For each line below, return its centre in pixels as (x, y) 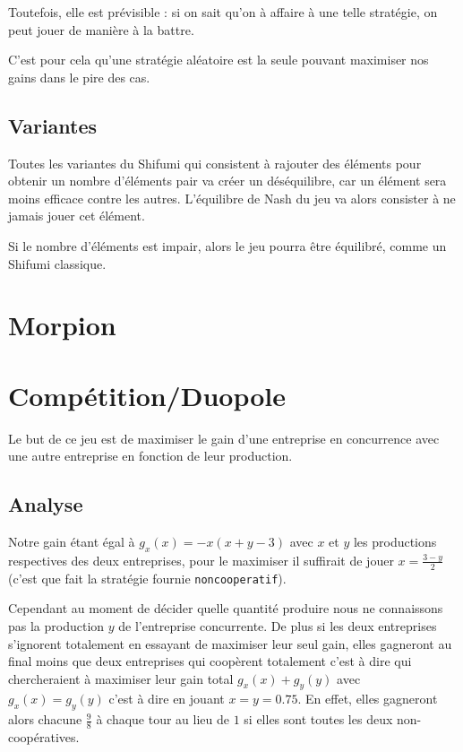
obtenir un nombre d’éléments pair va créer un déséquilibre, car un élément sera (227, 181)
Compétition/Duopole (147, 395)
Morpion (62, 325)
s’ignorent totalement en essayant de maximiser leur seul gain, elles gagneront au (230, 643)
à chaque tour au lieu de (163, 719)
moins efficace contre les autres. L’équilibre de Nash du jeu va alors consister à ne (232, 198)
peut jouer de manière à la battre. (101, 29)
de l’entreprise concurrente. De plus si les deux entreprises (278, 625)
